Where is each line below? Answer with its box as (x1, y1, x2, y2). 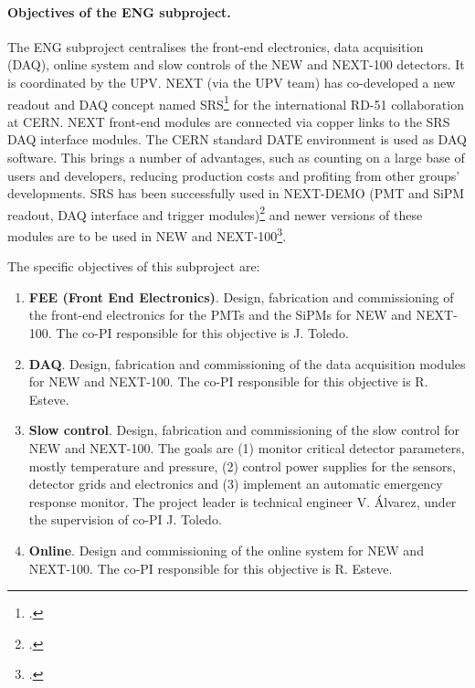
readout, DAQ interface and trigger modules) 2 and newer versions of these (7, 202, 423, 224)
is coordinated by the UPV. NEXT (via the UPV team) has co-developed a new (7, 72, 456, 91)
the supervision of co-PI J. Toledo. (28, 510, 222, 529)
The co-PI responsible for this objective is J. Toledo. (56, 323, 349, 343)
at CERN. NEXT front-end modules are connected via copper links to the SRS (7, 111, 450, 131)
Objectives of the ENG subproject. (7, 2, 231, 21)
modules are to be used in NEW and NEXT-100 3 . (7, 224, 287, 245)
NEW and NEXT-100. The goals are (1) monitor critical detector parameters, (28, 439, 465, 458)
